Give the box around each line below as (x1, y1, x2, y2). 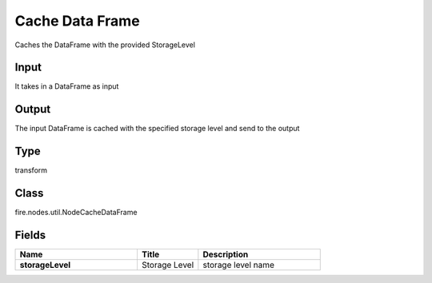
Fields (14, 228, 46, 241)
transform (14, 165, 48, 175)
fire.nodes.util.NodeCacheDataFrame (14, 208, 138, 217)
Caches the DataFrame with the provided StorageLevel (14, 40, 196, 50)
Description (202, 249, 249, 260)
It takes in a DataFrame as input (14, 82, 119, 91)
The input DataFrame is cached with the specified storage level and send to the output (14, 124, 300, 134)
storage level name (202, 260, 275, 271)
